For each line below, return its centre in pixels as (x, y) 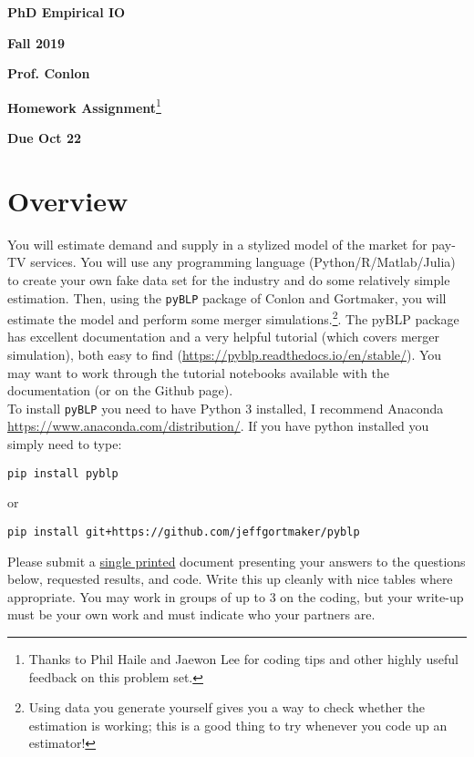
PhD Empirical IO (67, 12)
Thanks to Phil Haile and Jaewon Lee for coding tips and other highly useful (243, 658)
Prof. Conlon (49, 73)
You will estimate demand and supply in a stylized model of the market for (217, 244)
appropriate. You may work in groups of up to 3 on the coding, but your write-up (236, 596)
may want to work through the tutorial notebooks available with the (199, 372)
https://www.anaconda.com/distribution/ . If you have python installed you (218, 426)
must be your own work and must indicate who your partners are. (191, 614)
